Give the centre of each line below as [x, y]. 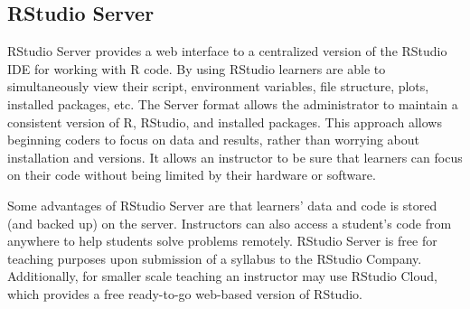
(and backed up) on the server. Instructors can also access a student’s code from [230, 223]
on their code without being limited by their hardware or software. [192, 175]
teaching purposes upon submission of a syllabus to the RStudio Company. [215, 258]
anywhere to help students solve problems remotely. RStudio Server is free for [222, 241]
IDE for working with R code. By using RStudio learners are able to [197, 68]
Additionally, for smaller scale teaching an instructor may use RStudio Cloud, [222, 276]
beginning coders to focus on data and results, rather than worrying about [213, 140]
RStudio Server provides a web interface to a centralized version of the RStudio [227, 51]
